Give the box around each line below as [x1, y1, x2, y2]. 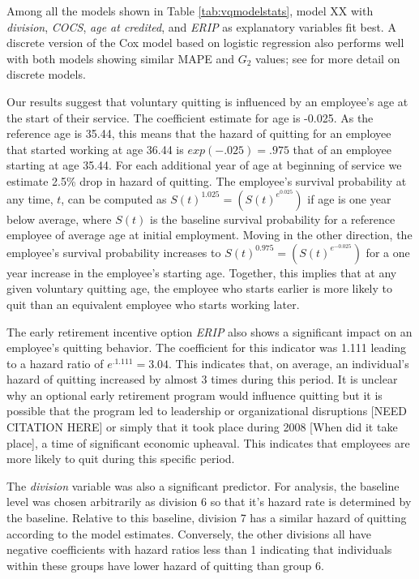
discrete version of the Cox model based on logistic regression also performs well [6, 34, 404, 51]
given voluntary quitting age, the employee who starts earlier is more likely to [6, 280, 393, 297]
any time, [6, 190, 53, 207]
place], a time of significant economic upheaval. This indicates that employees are [6, 434, 410, 451]
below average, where [6, 210, 112, 227]
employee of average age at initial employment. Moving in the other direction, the [6, 226, 413, 243]
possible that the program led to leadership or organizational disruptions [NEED [6, 402, 407, 419]
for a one [366, 243, 410, 260]
